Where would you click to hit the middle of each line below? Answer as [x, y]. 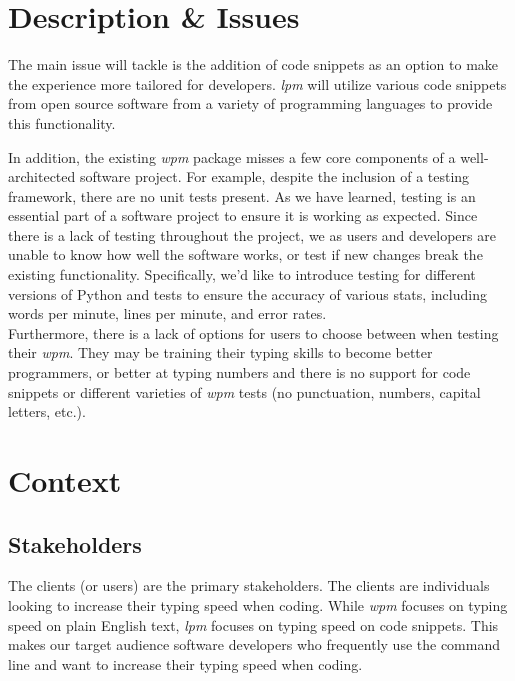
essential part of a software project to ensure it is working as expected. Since [243, 215]
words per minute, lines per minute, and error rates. [167, 313]
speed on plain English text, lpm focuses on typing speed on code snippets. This [253, 624]
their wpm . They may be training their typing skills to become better [220, 352]
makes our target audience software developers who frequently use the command [254, 644]
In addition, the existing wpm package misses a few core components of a [232, 156]
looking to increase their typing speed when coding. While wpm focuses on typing [258, 604]
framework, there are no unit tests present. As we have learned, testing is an [242, 195]
